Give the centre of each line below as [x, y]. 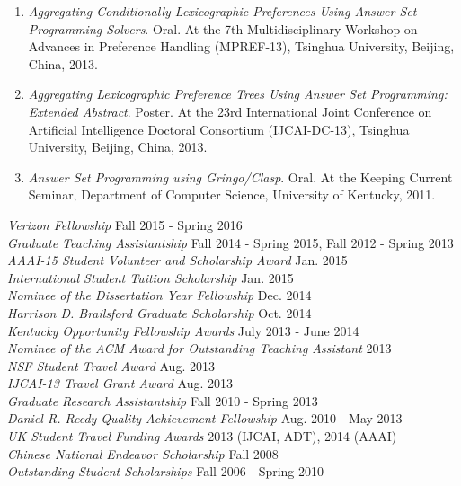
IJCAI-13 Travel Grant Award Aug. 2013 [120, 383]
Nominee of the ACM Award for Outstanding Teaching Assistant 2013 [199, 348]
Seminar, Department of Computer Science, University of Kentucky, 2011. [232, 194]
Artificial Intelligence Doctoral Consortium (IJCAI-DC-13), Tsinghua [219, 129]
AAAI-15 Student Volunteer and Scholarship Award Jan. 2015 [177, 260]
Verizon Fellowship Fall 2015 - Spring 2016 [125, 224]
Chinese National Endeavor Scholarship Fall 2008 [143, 453]
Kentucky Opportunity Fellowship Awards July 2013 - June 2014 [183, 330]
